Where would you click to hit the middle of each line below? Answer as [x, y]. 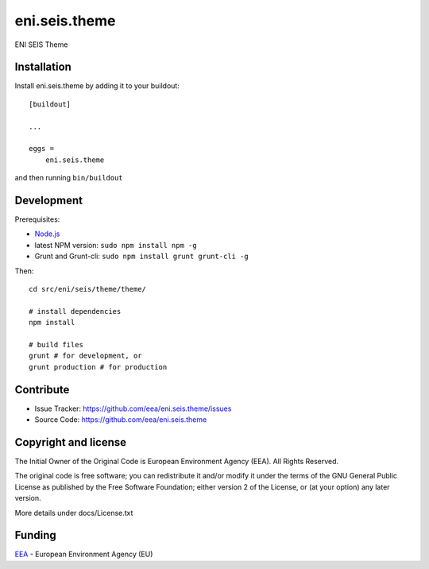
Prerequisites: [37, 219]
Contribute [42, 389]
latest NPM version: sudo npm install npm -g [116, 245]
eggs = [42, 149]
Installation [43, 67]
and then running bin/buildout [69, 178]
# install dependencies [75, 311]
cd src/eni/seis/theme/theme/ [88, 289]
